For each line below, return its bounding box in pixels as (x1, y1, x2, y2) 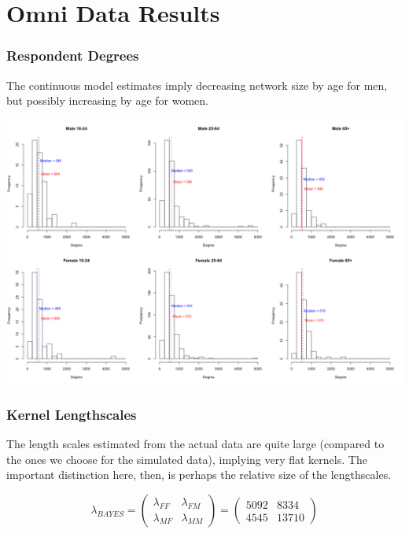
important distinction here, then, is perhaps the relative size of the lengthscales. (6, 466, 392, 483)
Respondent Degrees (6, 46, 139, 65)
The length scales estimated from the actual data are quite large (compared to (6, 436, 385, 452)
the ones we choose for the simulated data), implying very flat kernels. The (6, 451, 367, 467)
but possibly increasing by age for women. (6, 92, 208, 109)
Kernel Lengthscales (6, 404, 137, 424)
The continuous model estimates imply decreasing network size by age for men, (6, 76, 388, 93)
